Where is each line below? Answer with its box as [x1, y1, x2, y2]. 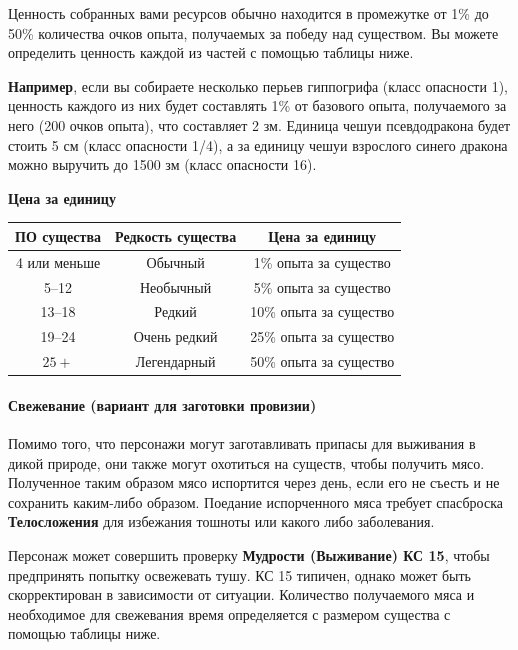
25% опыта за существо [250, 326, 395, 347]
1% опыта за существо [253, 251, 391, 272]
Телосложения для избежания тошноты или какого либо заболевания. [8, 511, 435, 532]
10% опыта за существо [250, 301, 395, 322]
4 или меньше [15, 251, 101, 272]
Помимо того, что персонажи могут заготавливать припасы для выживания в [8, 432, 476, 453]
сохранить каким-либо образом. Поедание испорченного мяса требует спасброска [8, 491, 503, 512]
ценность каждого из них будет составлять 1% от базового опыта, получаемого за [8, 95, 507, 116]
